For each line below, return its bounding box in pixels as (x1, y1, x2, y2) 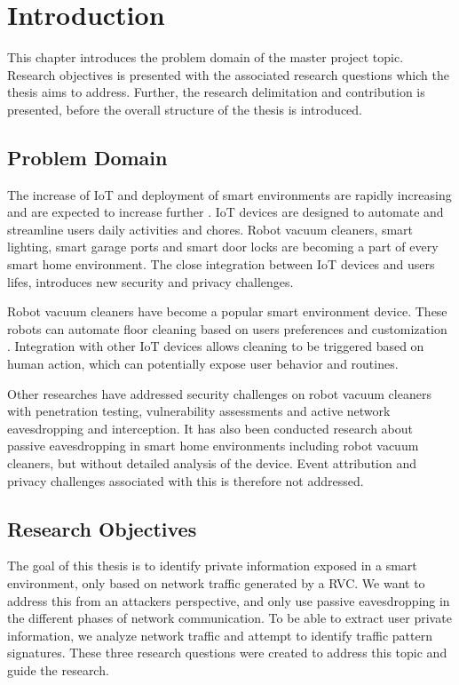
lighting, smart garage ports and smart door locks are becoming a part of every (7, 237, 439, 256)
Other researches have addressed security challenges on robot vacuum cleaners (7, 384, 431, 402)
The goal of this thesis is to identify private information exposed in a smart (7, 556, 417, 575)
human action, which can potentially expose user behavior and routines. (7, 354, 399, 373)
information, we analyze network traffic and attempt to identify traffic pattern (7, 625, 432, 644)
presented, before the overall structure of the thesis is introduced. (7, 100, 363, 118)
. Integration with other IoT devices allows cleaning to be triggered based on (7, 337, 424, 355)
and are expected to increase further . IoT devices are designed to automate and (7, 203, 444, 221)
